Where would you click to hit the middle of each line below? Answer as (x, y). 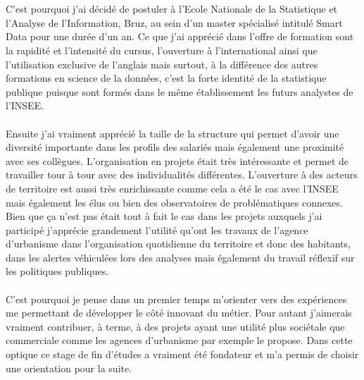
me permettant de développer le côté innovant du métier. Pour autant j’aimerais (179, 313)
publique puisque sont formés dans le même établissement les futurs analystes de (180, 91)
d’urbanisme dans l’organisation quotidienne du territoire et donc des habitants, (178, 244)
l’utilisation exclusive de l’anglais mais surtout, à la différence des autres (162, 64)
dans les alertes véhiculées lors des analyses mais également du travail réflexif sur (180, 257)
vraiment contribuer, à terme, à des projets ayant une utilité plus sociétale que (175, 326)
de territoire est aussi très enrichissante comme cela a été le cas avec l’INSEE (172, 188)
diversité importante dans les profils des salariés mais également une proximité (175, 147)
